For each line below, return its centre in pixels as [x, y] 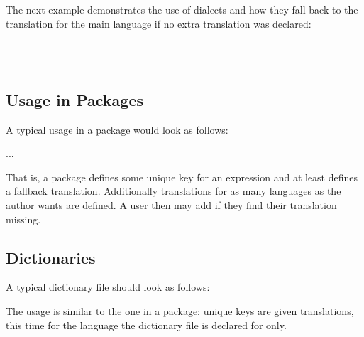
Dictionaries [51, 257]
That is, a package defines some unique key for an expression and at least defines [182, 177]
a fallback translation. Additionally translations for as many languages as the [173, 191]
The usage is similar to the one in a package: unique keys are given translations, [180, 310]
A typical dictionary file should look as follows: [108, 287]
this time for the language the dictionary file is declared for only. [146, 325]
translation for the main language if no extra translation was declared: [159, 23]
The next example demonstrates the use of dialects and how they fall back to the [182, 9]
